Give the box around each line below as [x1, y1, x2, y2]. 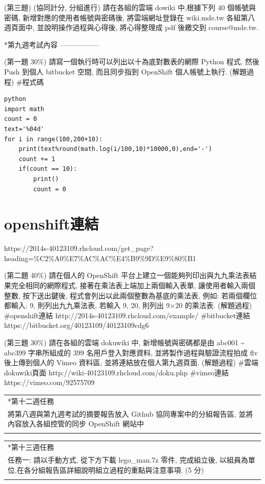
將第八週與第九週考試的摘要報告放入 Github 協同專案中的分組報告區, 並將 [8, 408, 253, 419]
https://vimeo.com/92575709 [4, 377, 95, 388]
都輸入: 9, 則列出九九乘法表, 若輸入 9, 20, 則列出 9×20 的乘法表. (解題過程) [4, 300, 252, 311]
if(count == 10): [18, 165, 77, 173]
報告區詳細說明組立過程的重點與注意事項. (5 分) [45, 464, 204, 475]
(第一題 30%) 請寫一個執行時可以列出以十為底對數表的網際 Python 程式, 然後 [4, 56, 259, 67]
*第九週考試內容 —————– [4, 39, 99, 49]
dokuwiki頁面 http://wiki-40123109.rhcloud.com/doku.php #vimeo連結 [4, 367, 229, 377]
